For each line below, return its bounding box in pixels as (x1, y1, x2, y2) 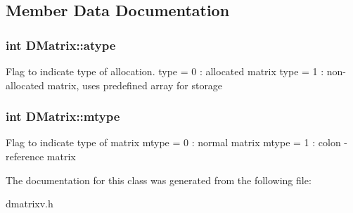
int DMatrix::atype (6, 36, 116, 53)
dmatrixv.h (6, 196, 53, 211)
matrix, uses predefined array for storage (47, 77, 223, 92)
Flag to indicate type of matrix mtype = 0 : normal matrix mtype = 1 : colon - (6, 135, 348, 150)
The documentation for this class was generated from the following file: (6, 172, 312, 187)
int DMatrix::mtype (6, 108, 120, 125)
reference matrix (6, 149, 76, 163)
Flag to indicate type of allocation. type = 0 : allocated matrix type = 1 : (6, 64, 324, 78)
